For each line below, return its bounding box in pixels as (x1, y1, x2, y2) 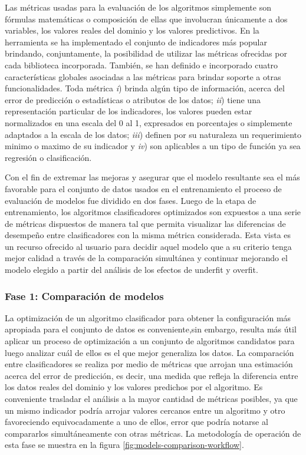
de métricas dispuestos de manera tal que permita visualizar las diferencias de (5, 217, 286, 229)
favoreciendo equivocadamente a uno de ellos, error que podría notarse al (5, 416, 268, 428)
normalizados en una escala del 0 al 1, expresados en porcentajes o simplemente (5, 116, 292, 128)
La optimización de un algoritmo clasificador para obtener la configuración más (5, 311, 291, 324)
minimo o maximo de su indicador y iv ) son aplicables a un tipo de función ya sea (5, 140, 301, 152)
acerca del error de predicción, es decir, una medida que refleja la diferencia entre (5, 369, 298, 381)
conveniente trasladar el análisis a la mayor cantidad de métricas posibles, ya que (5, 393, 298, 405)
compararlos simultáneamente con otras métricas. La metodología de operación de (5, 427, 301, 439)
